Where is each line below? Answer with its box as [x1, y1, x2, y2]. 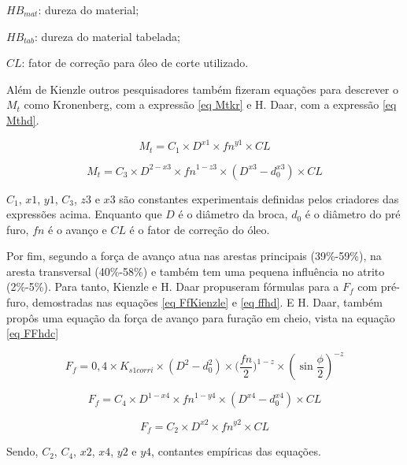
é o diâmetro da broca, [178, 206, 288, 222]
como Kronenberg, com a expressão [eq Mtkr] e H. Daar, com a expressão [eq [24, 96, 397, 113]
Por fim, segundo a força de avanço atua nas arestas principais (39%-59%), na [6, 247, 382, 264]
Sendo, [6, 443, 39, 459]
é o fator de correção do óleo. [129, 221, 270, 237]
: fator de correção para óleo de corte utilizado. [21, 54, 249, 71]
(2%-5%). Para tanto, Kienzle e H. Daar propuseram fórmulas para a [6, 278, 339, 295]
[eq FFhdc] [6, 325, 59, 341]
